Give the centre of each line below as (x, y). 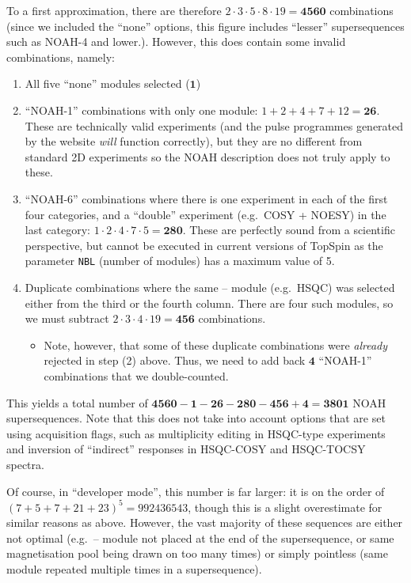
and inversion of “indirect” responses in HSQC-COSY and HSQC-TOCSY (186, 449)
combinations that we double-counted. (136, 375)
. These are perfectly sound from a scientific (289, 230)
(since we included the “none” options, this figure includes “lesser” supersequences (205, 26)
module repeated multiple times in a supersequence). (134, 568)
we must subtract (67, 318)
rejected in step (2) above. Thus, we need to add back (175, 360)
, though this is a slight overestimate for (285, 507)
